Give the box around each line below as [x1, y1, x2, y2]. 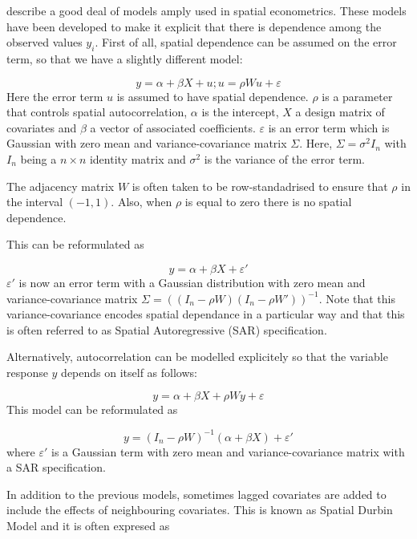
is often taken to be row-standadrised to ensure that [132, 177, 388, 194]
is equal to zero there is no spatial [184, 193, 352, 210]
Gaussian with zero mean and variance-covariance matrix [6, 135, 287, 152]
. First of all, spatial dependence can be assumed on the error [95, 34, 397, 51]
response [6, 363, 48, 380]
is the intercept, [201, 103, 279, 120]
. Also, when [111, 193, 172, 210]
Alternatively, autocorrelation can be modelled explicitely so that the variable [6, 348, 388, 365]
